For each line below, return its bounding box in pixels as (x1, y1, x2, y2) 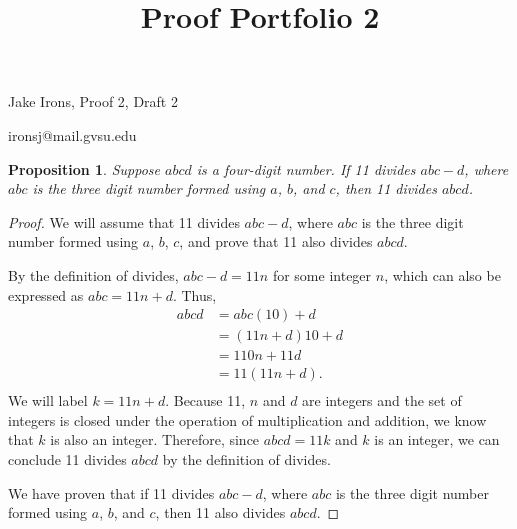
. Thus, (172, 284, 217, 305)
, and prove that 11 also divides (179, 231, 373, 252)
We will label (8, 390, 88, 411)
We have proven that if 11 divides (8, 482, 215, 503)
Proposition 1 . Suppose (8, 158, 160, 179)
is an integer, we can (374, 429, 500, 450)
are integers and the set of (302, 390, 462, 411)
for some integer (272, 264, 372, 285)
